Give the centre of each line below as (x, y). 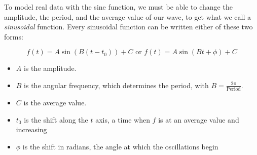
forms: (14, 36)
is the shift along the (56, 119)
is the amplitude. (50, 68)
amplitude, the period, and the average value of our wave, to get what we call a (127, 16)
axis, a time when (123, 119)
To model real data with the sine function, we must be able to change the (118, 7)
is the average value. (55, 103)
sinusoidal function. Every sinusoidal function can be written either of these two (128, 27)
